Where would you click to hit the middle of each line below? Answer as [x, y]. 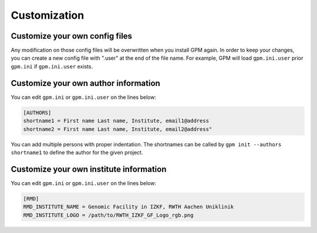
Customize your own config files [71, 36]
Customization [48, 15]
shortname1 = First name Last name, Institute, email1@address [116, 121]
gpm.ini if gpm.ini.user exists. [52, 66]
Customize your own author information [86, 83]
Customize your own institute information [89, 169]
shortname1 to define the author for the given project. [77, 152]
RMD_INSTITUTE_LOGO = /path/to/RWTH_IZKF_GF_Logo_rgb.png [108, 215]
